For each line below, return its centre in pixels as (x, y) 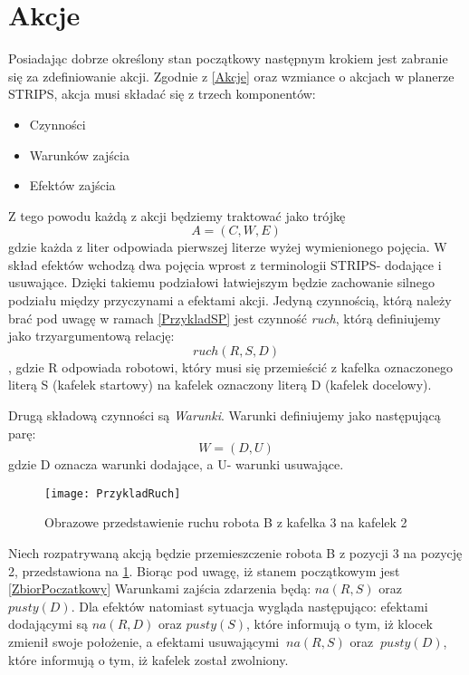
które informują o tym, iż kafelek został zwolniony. (148, 659)
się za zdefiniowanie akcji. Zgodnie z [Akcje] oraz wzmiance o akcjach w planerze (231, 76)
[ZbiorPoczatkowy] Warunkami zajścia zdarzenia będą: (160, 588)
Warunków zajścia (79, 154)
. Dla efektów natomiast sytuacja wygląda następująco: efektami (249, 606)
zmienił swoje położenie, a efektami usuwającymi (144, 642)
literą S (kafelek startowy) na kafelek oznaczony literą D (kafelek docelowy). (220, 385)
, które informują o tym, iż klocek (340, 624)
